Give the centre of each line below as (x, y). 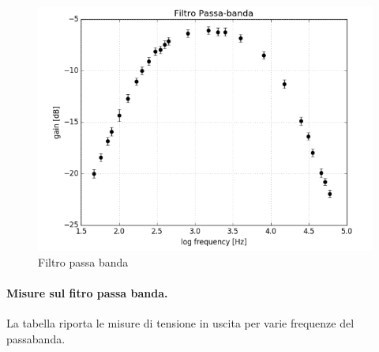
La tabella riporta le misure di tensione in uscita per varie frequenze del (180, 323)
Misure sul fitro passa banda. (87, 293)
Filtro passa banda (83, 262)
